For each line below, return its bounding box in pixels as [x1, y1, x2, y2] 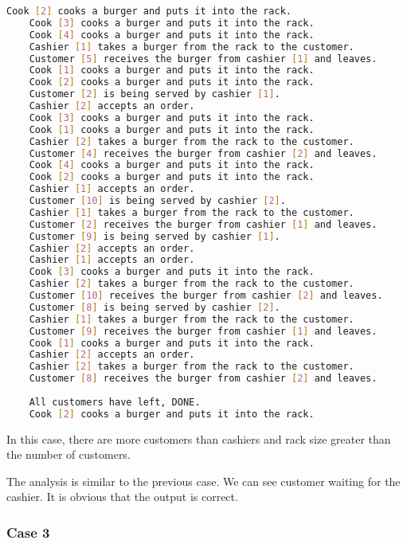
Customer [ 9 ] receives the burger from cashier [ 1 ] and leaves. [29, 325, 378, 337]
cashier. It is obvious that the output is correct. [6, 488, 238, 505]
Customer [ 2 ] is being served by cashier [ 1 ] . [29, 88, 280, 100]
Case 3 [6, 522, 50, 542]
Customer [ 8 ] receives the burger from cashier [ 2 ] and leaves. [29, 373, 378, 385]
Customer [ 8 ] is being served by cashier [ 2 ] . [29, 301, 280, 313]
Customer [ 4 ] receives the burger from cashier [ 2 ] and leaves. [29, 147, 378, 159]
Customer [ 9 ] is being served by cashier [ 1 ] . [29, 230, 280, 242]
